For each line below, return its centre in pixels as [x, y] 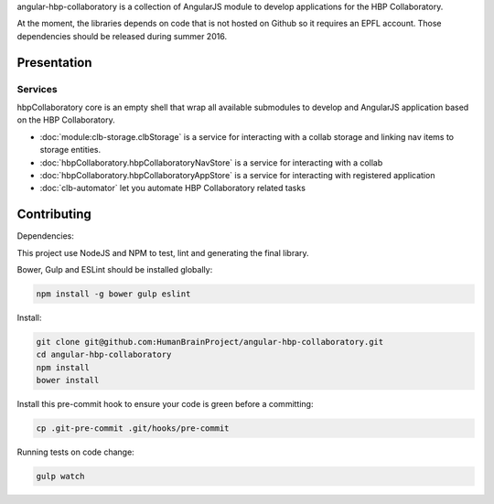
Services [38, 89]
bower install [68, 381]
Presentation [54, 63]
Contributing [54, 214]
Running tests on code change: [75, 452]
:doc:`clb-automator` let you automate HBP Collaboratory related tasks [173, 188]
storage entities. [70, 150]
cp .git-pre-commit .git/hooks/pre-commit [133, 429]
